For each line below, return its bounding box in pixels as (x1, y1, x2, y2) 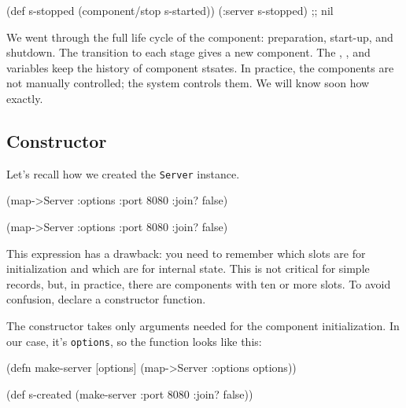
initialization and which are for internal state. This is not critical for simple (6, 260, 370, 277)
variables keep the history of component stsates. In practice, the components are (6, 59, 394, 75)
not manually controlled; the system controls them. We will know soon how (6, 75, 370, 91)
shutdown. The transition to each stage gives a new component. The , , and (6, 44, 371, 61)
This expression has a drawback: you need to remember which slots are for (6, 244, 366, 261)
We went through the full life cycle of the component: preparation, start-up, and (6, 28, 393, 45)
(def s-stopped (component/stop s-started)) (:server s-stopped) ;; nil (6, 2, 334, 18)
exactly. (6, 90, 43, 106)
